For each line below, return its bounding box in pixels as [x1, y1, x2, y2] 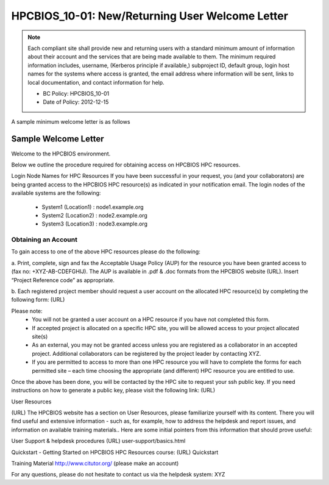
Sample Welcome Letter [11, 134, 104, 144]
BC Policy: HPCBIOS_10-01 [43, 90, 110, 97]
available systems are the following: [11, 189, 101, 197]
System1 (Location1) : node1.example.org [41, 203, 144, 210]
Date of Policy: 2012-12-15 [43, 98, 109, 106]
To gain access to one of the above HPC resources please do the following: [11, 248, 200, 255]
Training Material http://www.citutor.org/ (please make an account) [11, 460, 179, 467]
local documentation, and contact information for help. [27, 79, 164, 86]
